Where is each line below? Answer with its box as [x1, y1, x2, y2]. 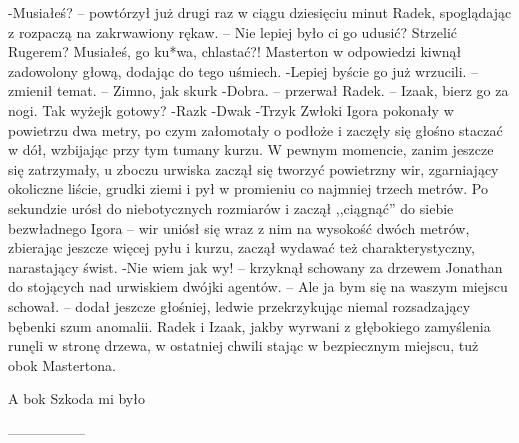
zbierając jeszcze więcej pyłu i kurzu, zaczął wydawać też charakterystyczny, [8, 237, 475, 258]
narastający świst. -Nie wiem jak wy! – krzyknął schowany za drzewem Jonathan [8, 256, 503, 277]
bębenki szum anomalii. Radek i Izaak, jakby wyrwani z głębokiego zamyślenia [8, 315, 491, 336]
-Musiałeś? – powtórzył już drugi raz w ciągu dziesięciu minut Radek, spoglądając [8, 2, 512, 22]
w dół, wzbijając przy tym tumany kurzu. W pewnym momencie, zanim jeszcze [8, 139, 494, 160]
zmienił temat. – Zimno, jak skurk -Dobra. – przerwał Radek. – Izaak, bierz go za [8, 80, 509, 101]
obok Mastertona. [8, 354, 116, 375]
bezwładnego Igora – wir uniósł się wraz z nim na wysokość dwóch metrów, [8, 217, 470, 238]
